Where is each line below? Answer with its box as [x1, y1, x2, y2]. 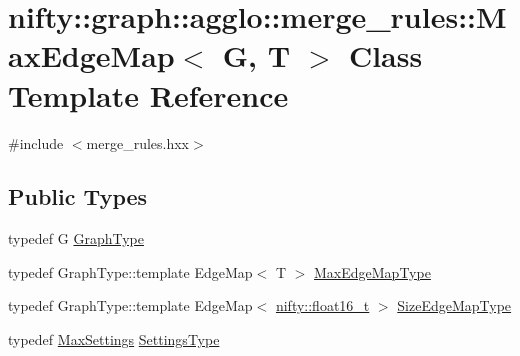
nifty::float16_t [275, 295, 370, 316]
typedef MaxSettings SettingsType [8, 329, 220, 350]
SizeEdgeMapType [397, 295, 512, 316]
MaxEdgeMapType [314, 261, 431, 282]
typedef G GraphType [8, 228, 144, 249]
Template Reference [8, 74, 289, 115]
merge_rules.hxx [86, 132, 190, 153]
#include [8, 132, 64, 153]
